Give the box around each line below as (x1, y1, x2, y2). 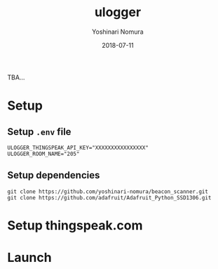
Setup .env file (7, 126, 71, 138)
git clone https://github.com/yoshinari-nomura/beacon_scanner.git (7, 188, 209, 195)
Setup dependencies (7, 169, 100, 181)
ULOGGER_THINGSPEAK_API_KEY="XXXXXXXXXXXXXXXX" (7, 144, 149, 151)
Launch (7, 250, 52, 265)
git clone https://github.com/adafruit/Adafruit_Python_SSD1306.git (7, 194, 212, 201)
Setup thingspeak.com (7, 217, 143, 233)
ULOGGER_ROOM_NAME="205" (7, 150, 80, 157)
